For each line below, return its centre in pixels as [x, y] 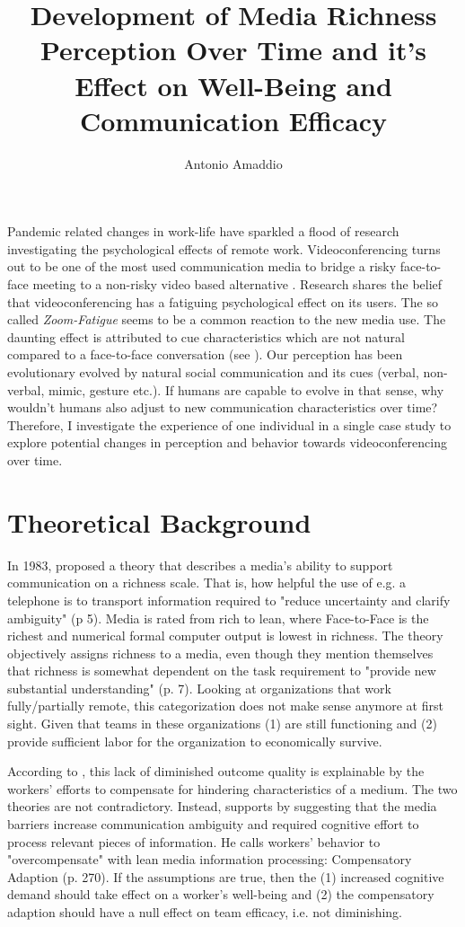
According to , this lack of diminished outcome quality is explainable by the [216, 771]
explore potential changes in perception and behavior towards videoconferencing [227, 442]
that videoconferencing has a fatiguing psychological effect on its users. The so [223, 301]
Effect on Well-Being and [233, 85]
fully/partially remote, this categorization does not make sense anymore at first [225, 706]
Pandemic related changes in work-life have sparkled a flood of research [203, 231]
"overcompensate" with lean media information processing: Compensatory [210, 859]
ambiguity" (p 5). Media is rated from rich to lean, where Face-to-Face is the [218, 618]
